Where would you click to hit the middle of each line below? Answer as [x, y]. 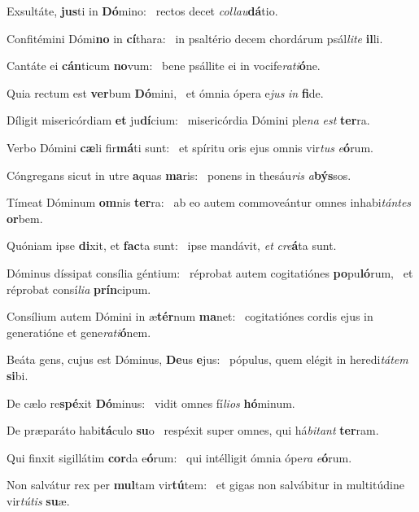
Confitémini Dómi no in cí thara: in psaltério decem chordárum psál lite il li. [195, 38]
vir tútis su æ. [38, 500]
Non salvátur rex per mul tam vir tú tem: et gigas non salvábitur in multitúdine [205, 485]
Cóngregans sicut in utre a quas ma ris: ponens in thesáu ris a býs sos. [179, 175]
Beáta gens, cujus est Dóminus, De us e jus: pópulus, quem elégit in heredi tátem [207, 359]
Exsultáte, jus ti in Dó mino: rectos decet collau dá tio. [142, 11]
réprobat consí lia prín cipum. [79, 289]
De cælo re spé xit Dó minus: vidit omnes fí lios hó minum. [151, 403]
